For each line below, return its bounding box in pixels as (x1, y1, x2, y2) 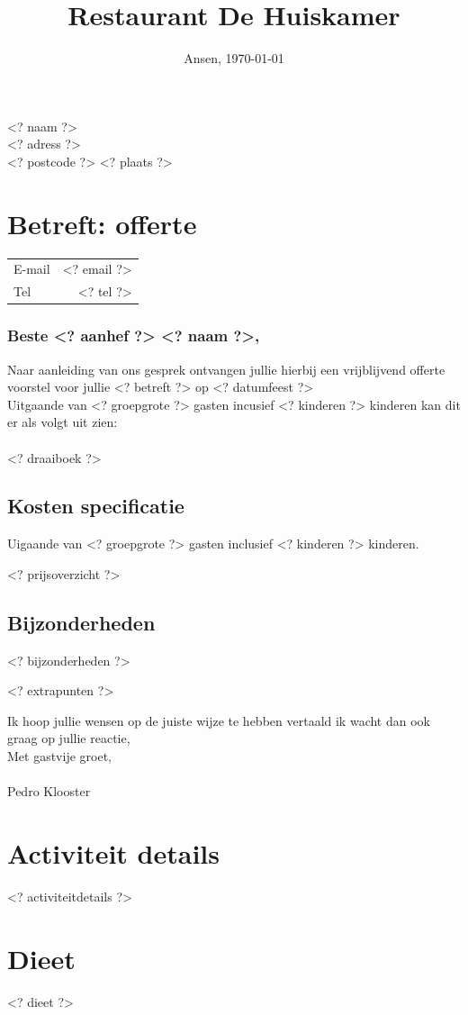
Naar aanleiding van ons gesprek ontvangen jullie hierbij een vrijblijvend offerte (7, 359, 445, 378)
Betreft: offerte (7, 204, 197, 241)
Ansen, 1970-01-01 (184, 49, 284, 68)
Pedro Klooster (7, 782, 91, 801)
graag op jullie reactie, (7, 729, 130, 748)
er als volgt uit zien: (7, 412, 118, 431)
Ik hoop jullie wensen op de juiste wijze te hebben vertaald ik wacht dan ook (7, 711, 430, 730)
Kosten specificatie (7, 492, 184, 520)
